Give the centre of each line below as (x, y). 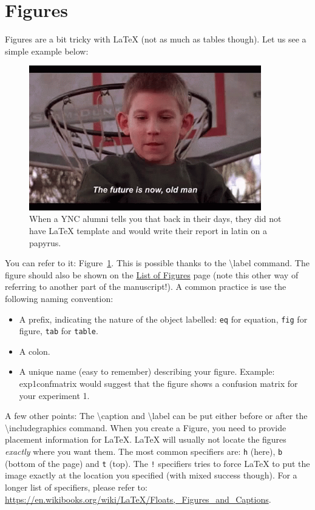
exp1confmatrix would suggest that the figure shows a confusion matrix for (158, 384)
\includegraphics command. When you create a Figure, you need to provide (146, 427)
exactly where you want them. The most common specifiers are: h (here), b (144, 451)
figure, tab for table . (59, 331)
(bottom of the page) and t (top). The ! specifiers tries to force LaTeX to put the (157, 463)
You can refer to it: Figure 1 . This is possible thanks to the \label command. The (157, 263)
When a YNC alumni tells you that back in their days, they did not (155, 219)
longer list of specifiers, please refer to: (76, 487)
